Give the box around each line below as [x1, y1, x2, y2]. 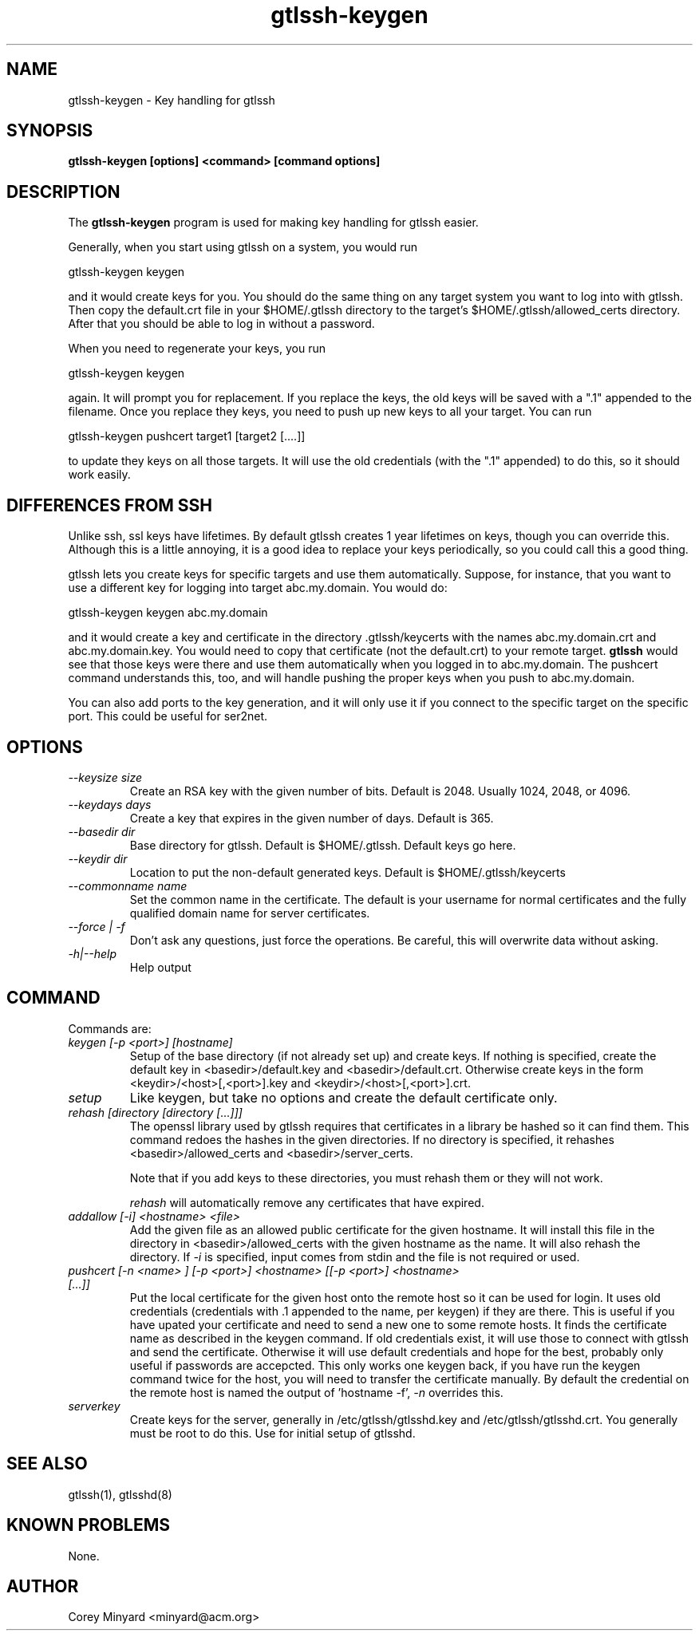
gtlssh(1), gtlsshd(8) [68, 1487, 172, 1501]
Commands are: [68, 1021, 152, 1035]
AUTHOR [6, 1576, 79, 1596]
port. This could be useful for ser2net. [68, 709, 268, 724]
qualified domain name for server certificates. [129, 905, 370, 920]
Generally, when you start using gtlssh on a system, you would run [68, 240, 417, 254]
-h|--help [68, 946, 116, 961]
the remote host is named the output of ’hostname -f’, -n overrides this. [129, 1385, 504, 1399]
